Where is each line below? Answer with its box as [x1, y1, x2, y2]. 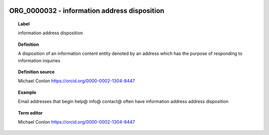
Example [18, 89, 37, 95]
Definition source [18, 69, 55, 75]
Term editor [18, 110, 43, 116]
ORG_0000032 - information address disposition [9, 6, 164, 15]
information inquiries [18, 57, 61, 63]
